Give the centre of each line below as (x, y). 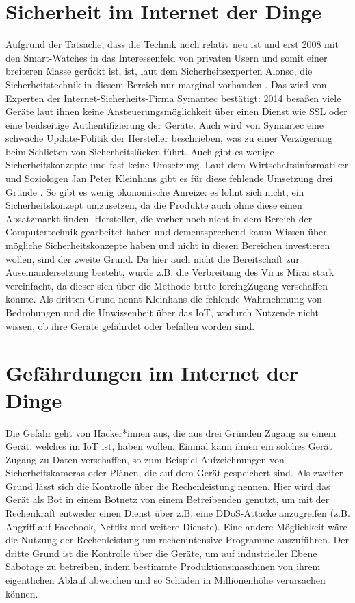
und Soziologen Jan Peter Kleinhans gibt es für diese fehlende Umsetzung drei (169, 178)
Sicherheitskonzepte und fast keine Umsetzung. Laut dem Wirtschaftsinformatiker (177, 165)
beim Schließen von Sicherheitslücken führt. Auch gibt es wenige (140, 151)
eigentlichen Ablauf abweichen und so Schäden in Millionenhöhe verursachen (166, 580)
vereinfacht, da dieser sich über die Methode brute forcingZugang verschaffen (167, 285)
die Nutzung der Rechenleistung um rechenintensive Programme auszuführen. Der (177, 540)
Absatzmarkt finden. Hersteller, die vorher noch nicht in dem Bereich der (159, 218)
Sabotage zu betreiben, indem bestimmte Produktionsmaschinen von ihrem (163, 566)
